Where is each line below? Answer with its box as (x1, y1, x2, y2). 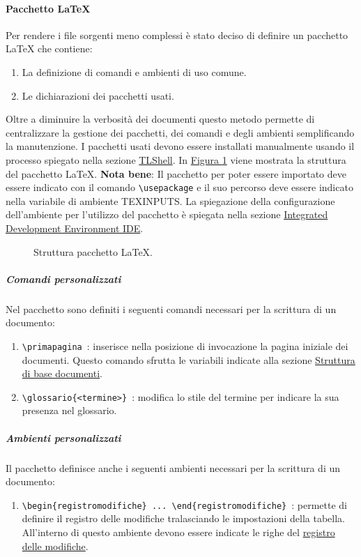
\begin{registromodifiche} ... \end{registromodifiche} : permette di (22, 497, 347, 512)
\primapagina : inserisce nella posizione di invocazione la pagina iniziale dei (22, 338, 348, 353)
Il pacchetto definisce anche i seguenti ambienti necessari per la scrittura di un (6, 460, 341, 475)
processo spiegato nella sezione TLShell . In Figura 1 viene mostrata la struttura (6, 152, 346, 167)
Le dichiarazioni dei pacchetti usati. (22, 88, 174, 102)
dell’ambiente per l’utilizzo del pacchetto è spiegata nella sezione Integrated (6, 207, 328, 222)
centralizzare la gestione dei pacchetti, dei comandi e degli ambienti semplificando (6, 125, 355, 139)
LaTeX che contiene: (6, 41, 93, 56)
